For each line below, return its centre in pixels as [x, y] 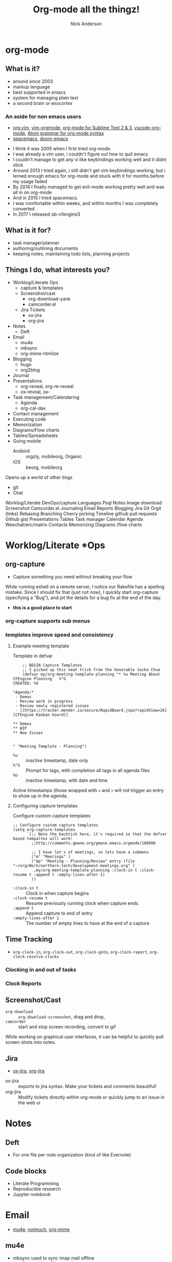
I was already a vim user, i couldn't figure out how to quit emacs [80, 154]
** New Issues [28, 733]
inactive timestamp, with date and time [66, 780]
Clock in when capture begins [57, 893]
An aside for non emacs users [43, 116]
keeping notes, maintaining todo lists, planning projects [71, 254]
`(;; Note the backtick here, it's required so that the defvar [97, 834]
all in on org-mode [32, 192]
